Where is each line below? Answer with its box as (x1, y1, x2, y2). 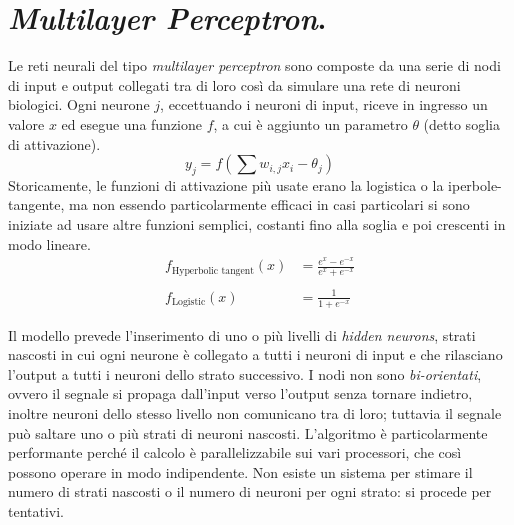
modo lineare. (8, 233, 91, 254)
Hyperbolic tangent (171, 265, 255, 276)
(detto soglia (423, 113, 500, 134)
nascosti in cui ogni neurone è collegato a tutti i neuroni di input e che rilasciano (8, 344, 503, 365)
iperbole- (448, 174, 502, 195)
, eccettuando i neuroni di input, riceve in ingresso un (160, 94, 488, 115)
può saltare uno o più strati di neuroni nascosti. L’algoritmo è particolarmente (8, 422, 488, 443)
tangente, (8, 194, 65, 215)
